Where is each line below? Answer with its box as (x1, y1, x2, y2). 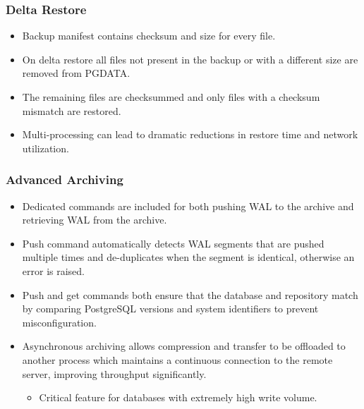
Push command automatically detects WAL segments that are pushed (22, 236, 324, 250)
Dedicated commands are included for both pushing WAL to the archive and (22, 198, 354, 213)
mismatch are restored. (22, 103, 121, 118)
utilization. (22, 140, 69, 155)
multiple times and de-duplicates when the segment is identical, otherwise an (22, 250, 355, 264)
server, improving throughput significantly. (22, 366, 207, 381)
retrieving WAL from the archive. (22, 212, 167, 227)
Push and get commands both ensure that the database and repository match (22, 287, 358, 302)
